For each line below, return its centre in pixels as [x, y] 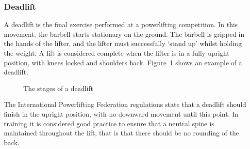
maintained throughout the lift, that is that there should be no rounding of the [122, 133]
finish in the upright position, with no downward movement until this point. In [121, 113]
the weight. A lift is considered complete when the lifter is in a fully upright [117, 53]
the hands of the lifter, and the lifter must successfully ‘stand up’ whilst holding [123, 43]
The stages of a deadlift [58, 88]
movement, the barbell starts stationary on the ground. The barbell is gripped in [124, 34]
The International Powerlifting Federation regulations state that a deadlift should [125, 104]
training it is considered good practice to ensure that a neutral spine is [109, 123]
